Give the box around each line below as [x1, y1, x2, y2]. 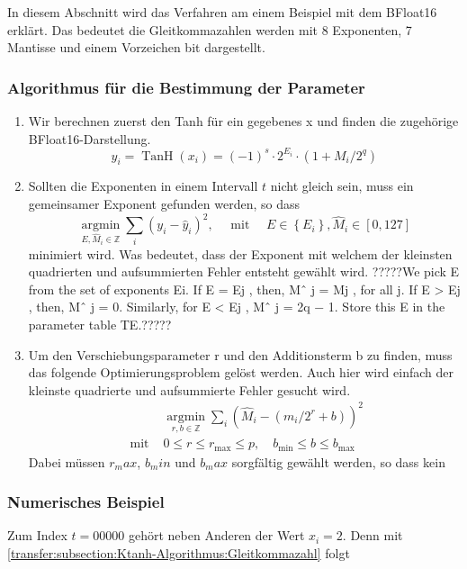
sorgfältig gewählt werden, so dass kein [231, 452, 445, 471]
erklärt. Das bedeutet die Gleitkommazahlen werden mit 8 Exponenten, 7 [7, 20, 412, 39]
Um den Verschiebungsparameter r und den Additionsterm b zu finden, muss [28, 345, 453, 364]
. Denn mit [342, 526, 403, 545]
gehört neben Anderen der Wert [128, 526, 305, 545]
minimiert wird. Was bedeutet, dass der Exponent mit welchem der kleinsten [28, 244, 453, 263]
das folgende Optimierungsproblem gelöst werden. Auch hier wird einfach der [28, 363, 454, 382]
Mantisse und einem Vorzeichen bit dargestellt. [7, 38, 265, 57]
